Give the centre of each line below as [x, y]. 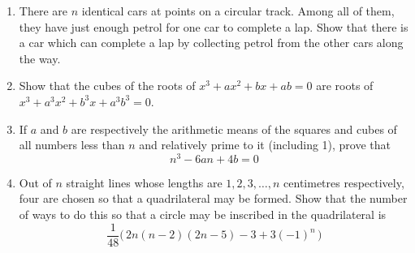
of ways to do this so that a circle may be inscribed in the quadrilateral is [203, 214]
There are [43, 11]
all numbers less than [72, 145]
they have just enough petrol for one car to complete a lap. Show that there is [214, 26]
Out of [35, 182]
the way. [40, 58]
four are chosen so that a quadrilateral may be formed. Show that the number [213, 198]
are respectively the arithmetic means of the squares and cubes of [234, 129]
